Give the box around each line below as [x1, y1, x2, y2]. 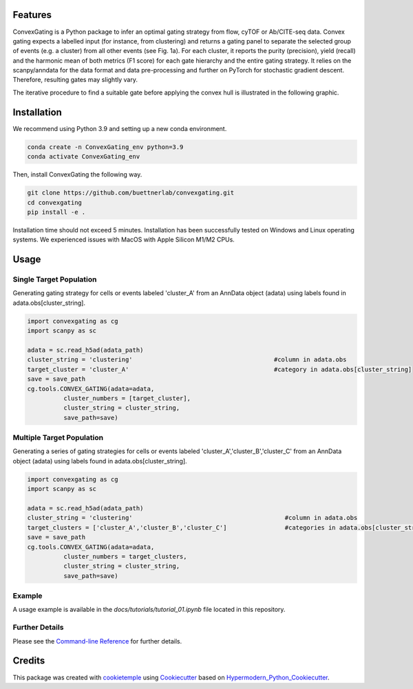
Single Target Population [12, 274, 97, 284]
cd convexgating [27, 199, 83, 206]
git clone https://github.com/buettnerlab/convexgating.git [27, 189, 235, 197]
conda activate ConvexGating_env [27, 152, 140, 161]
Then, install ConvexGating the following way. [12, 170, 142, 179]
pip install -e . [27, 208, 86, 216]
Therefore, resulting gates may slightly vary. [12, 76, 138, 84]
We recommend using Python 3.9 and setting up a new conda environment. [12, 124, 227, 132]
